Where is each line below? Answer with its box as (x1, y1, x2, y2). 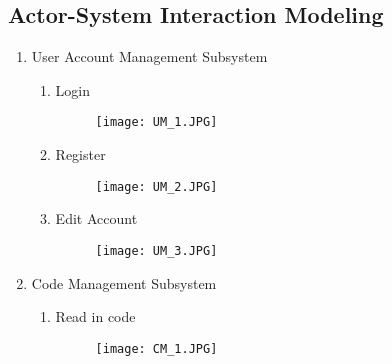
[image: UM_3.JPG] (95, 243, 218, 258)
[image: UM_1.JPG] (95, 115, 218, 130)
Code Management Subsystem (31, 272, 217, 293)
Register (55, 144, 106, 165)
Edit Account (55, 208, 138, 229)
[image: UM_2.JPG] (95, 179, 218, 194)
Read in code (55, 306, 136, 327)
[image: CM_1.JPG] (95, 341, 218, 356)
